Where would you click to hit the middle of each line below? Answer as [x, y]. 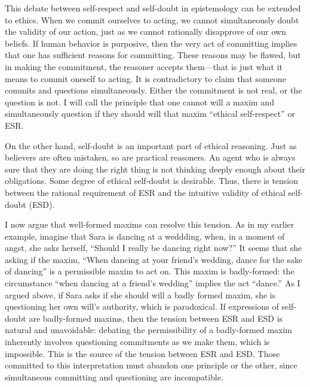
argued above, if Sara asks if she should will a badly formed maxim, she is [140, 294]
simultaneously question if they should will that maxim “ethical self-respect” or [150, 114]
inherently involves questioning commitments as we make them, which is [137, 342]
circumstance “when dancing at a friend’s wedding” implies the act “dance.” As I [153, 283]
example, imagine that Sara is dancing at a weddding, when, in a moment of [145, 236]
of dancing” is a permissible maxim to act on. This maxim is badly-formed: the [150, 271]
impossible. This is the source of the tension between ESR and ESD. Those [142, 353]
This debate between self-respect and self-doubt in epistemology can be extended [153, 8]
